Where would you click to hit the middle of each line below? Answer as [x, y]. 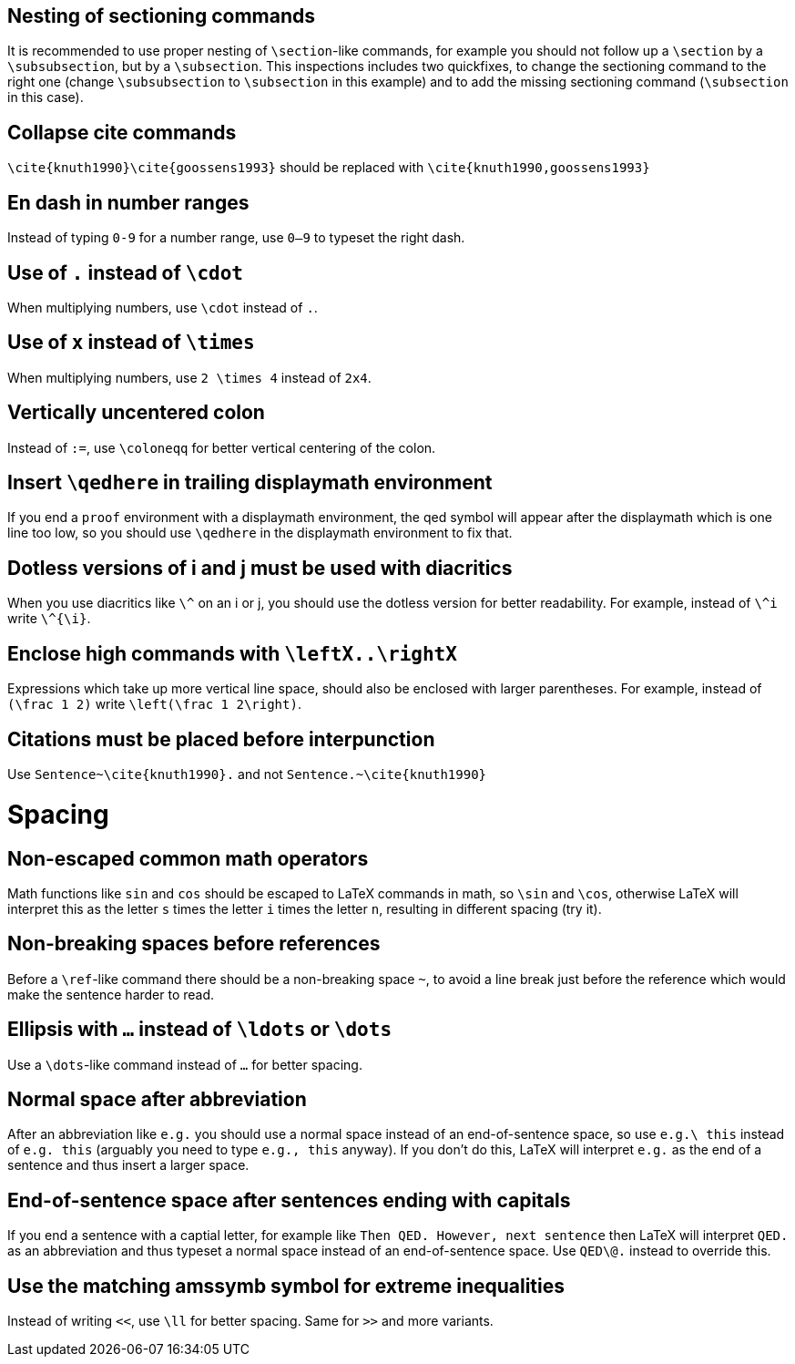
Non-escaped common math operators [188, 858]
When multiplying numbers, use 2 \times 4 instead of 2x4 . [189, 377]
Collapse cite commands [122, 132]
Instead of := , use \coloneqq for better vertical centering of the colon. [222, 447]
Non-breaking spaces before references [194, 944]
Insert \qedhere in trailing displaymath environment [250, 483]
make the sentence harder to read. [111, 994]
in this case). [46, 97]
